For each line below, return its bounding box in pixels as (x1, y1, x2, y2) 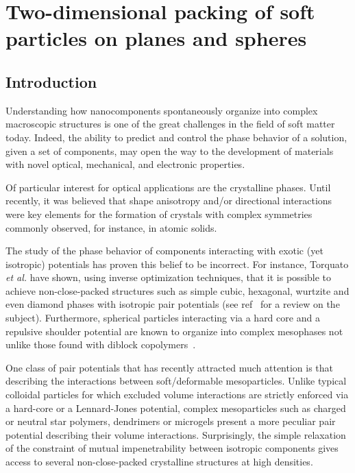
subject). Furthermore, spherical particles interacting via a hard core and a (5, 311, 320, 325)
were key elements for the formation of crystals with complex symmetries (5, 206, 313, 221)
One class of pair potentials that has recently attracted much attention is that (5, 360, 334, 374)
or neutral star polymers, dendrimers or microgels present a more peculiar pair (5, 414, 336, 428)
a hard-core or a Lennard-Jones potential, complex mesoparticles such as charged (5, 400, 346, 415)
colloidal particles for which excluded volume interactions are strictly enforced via (5, 387, 349, 402)
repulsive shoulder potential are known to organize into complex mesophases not (5, 324, 343, 338)
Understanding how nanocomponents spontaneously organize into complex (5, 103, 318, 117)
